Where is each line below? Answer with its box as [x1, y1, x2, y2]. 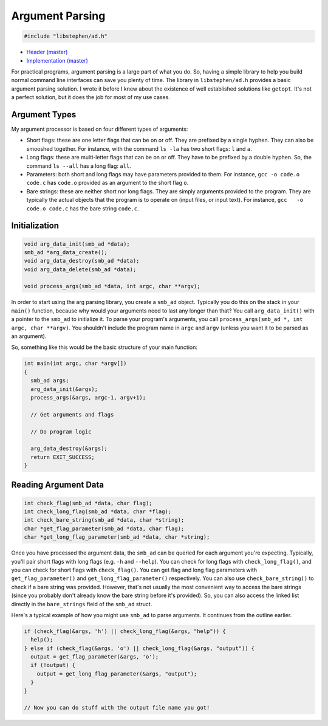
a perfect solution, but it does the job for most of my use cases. [11, 94, 170, 101]
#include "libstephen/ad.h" [24, 33, 108, 40]
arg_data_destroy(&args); [30, 445, 108, 452]
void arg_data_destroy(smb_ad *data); [24, 257, 140, 264]
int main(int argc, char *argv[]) [24, 360, 127, 367]
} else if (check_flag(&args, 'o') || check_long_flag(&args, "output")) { [24, 645, 255, 652]
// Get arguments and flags [30, 411, 114, 418]
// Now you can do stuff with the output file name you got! [24, 704, 210, 711]
